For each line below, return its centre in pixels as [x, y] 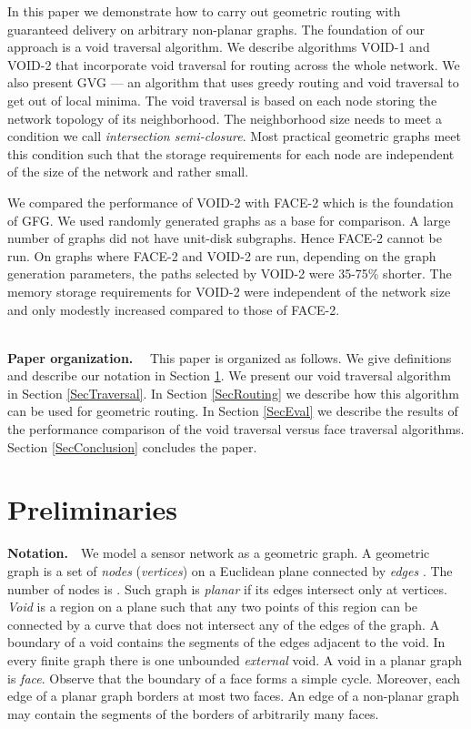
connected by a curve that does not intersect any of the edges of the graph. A [224, 624]
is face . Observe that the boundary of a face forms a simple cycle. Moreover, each [234, 678]
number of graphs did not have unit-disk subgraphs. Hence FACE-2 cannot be [225, 238]
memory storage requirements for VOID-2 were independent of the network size [229, 291]
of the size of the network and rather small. [128, 172]
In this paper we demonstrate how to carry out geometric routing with [204, 11]
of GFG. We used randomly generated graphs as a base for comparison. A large [229, 220]
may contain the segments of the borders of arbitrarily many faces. [193, 713]
